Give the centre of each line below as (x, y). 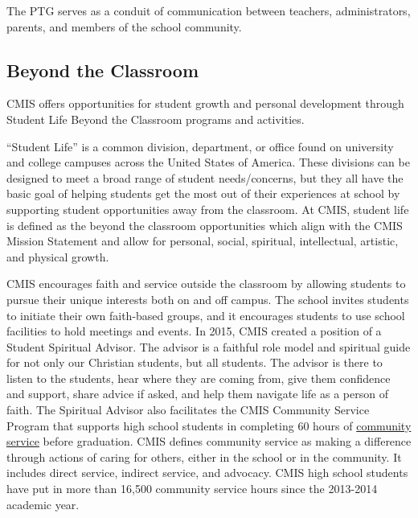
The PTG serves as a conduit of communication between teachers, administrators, (209, 10)
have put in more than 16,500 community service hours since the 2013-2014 (192, 489)
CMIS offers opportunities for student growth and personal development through (205, 103)
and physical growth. (58, 256)
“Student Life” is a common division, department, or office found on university (200, 146)
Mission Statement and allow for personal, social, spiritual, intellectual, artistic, (203, 241)
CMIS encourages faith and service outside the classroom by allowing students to (206, 284)
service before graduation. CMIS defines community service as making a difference (209, 441)
